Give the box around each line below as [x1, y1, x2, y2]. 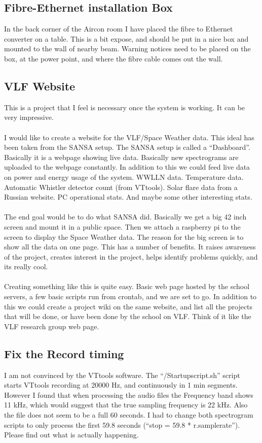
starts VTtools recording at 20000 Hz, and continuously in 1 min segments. [4, 379, 238, 390]
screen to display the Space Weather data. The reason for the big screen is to [4, 231, 244, 242]
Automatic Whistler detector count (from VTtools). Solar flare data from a [4, 181, 238, 192]
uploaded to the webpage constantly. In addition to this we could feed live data [4, 162, 250, 172]
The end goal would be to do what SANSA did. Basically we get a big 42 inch [4, 211, 247, 222]
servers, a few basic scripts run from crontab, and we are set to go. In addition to [4, 291, 257, 302]
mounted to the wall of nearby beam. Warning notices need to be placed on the [4, 43, 251, 54]
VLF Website [4, 78, 76, 93]
